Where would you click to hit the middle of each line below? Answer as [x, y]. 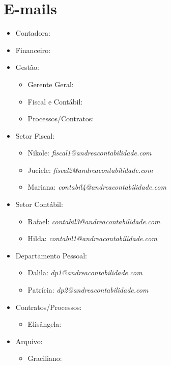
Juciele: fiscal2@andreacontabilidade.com [90, 170]
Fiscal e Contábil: [55, 101]
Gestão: [27, 67]
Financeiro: [33, 50]
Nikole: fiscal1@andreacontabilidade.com [90, 153]
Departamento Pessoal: [51, 255]
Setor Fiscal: [35, 135]
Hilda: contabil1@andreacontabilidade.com [92, 238]
